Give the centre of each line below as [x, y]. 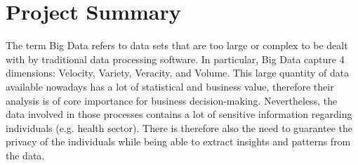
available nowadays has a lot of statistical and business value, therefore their [170, 86]
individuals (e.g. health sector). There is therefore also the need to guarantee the [179, 127]
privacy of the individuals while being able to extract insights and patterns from [178, 141]
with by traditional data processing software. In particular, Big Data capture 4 [175, 59]
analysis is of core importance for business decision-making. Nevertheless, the [172, 100]
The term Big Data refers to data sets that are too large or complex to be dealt [177, 45]
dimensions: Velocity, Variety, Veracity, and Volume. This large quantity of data [178, 73]
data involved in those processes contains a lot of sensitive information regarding [179, 114]
